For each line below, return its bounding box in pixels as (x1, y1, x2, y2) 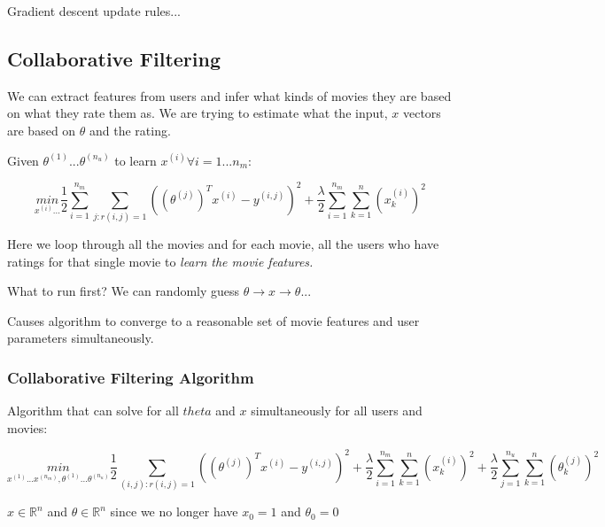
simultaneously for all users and (251, 401, 423, 420)
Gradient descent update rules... (7, 2, 181, 19)
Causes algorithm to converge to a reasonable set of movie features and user (7, 311, 420, 329)
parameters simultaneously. (7, 329, 154, 347)
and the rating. (89, 120, 171, 139)
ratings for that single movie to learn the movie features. (7, 252, 314, 270)
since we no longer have (110, 502, 238, 521)
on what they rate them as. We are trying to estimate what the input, (7, 104, 388, 122)
